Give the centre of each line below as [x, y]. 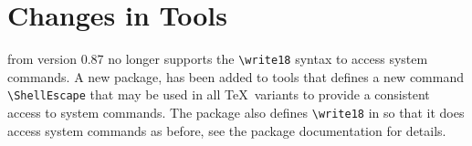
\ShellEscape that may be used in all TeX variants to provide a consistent [219, 94]
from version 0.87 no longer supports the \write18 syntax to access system [218, 59]
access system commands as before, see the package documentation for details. [227, 130]
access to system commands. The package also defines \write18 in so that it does [236, 113]
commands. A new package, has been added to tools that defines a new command [236, 76]
